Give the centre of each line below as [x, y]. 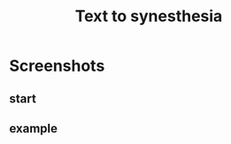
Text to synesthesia [149, 16]
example [34, 129]
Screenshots [57, 66]
